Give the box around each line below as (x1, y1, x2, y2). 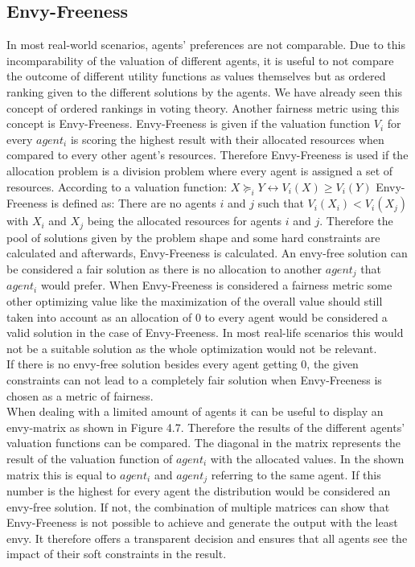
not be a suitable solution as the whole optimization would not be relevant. (6, 339, 377, 356)
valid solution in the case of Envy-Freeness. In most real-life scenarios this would (6, 324, 404, 341)
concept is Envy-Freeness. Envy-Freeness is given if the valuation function (6, 115, 371, 132)
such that (257, 195, 304, 212)
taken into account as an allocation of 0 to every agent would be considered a (6, 308, 388, 325)
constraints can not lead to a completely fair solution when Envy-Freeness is (6, 372, 382, 388)
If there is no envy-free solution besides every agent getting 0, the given (6, 355, 359, 372)
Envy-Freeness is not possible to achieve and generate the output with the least (6, 514, 398, 531)
